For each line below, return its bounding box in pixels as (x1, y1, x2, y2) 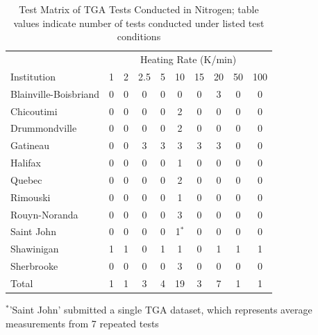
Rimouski (10, 189, 51, 204)
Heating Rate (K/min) (140, 52, 237, 67)
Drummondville (10, 121, 77, 135)
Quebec (10, 172, 42, 187)
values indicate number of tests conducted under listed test (13, 15, 265, 30)
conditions (117, 29, 161, 44)
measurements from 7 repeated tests (6, 316, 159, 330)
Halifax (10, 155, 41, 170)
